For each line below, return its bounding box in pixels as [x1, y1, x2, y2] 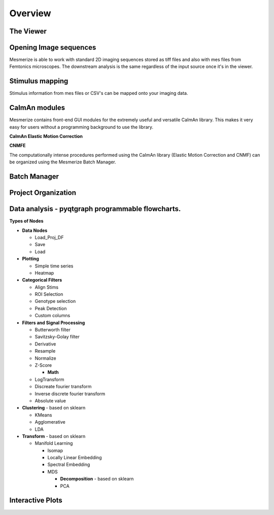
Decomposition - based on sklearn [60, 476, 134, 482]
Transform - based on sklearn [22, 433, 86, 439]
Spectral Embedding [47, 462, 90, 468]
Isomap [47, 447, 63, 454]
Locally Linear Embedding [47, 455, 102, 461]
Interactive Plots [9, 496, 63, 505]
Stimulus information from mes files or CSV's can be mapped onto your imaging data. [9, 90, 188, 96]
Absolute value [35, 397, 66, 403]
